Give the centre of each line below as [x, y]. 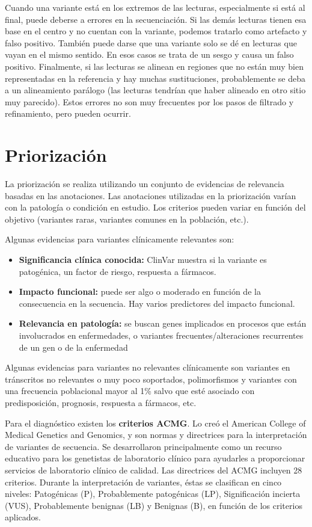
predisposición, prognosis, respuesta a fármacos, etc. [101, 402]
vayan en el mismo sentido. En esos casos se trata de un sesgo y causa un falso [149, 54]
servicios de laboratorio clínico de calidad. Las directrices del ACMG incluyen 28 [154, 470]
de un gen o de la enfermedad [73, 347]
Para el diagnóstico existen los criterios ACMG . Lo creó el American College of [155, 423]
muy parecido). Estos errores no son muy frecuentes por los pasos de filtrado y [149, 101]
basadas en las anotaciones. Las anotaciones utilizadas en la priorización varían [151, 195]
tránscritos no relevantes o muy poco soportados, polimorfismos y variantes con [151, 379]
